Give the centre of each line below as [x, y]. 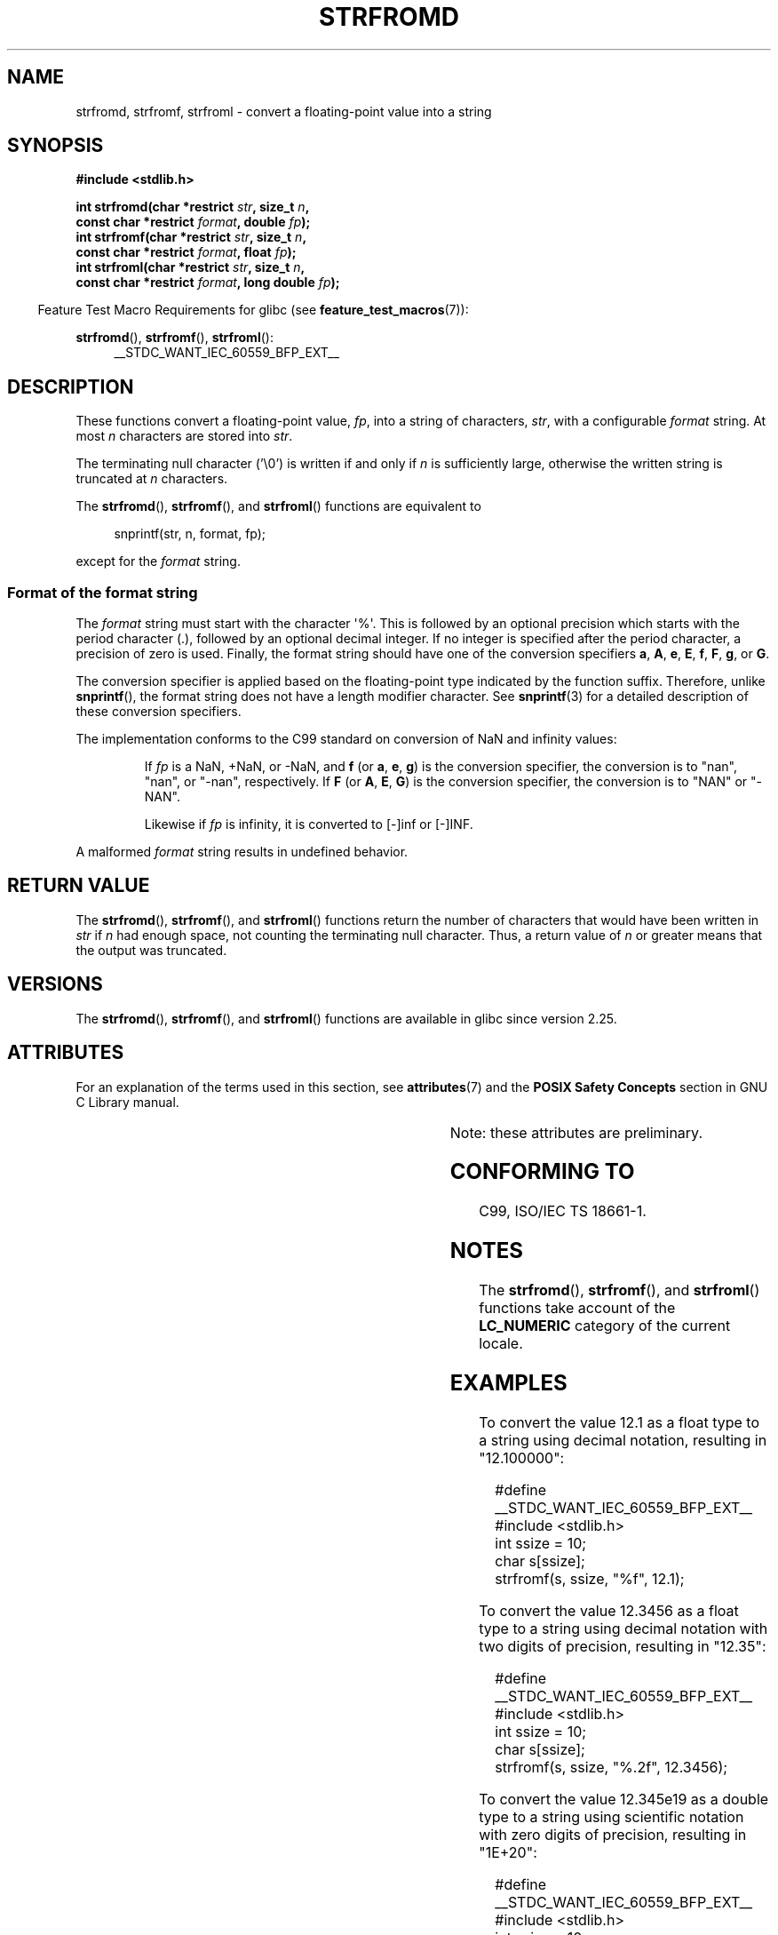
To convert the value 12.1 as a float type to [619, 1422]
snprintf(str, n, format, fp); [190, 534]
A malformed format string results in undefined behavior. [242, 852]
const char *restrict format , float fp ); [186, 252]
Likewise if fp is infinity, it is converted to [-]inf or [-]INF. [309, 824]
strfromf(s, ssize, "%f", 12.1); [590, 1579]
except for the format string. [158, 561]
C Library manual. [127, 1102]
